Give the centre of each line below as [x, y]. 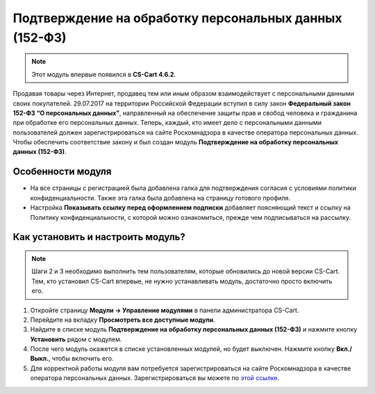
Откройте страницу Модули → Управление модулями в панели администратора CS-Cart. [165, 310]
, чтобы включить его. [81, 359]
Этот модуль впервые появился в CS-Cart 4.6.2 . [104, 74]
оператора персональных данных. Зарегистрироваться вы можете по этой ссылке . [155, 378]
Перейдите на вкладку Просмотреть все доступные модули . [123, 320]
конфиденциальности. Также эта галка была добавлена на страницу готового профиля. [160, 198]
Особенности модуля [62, 172]
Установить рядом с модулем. [76, 339]
